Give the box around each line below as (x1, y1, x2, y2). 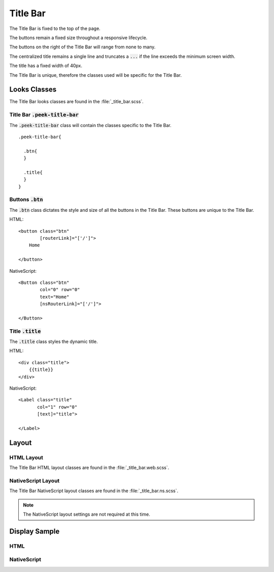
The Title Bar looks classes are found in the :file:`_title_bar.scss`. (9, 99, 144, 105)
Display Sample (9, 527, 60, 535)
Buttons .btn (9, 196, 43, 203)
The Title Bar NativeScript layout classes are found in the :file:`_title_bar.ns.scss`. (9, 488, 179, 494)
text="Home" (40, 294, 70, 300)
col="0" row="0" (40, 287, 80, 293)
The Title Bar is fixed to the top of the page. (9, 25, 101, 31)
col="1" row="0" (37, 404, 78, 410)
